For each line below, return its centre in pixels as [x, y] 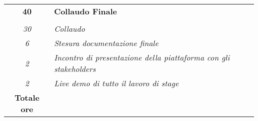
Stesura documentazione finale [106, 43]
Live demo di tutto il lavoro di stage [116, 83]
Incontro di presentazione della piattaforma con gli [142, 57]
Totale [27, 97]
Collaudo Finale [85, 11]
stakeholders [75, 69]
